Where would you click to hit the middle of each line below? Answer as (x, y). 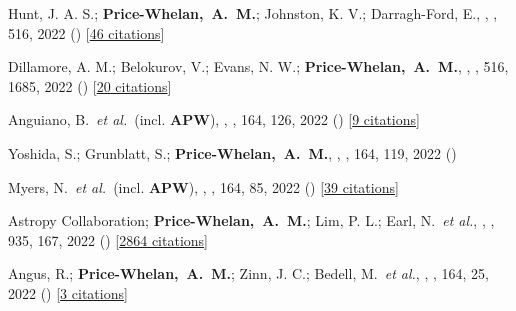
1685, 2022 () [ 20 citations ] (90, 85)
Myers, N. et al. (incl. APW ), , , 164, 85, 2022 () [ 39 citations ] (203, 186)
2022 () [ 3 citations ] (68, 292)
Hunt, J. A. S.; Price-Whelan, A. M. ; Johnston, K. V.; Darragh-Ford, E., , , (253, 13)
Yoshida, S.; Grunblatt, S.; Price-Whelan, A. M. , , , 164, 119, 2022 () (232, 152)
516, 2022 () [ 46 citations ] (86, 32)
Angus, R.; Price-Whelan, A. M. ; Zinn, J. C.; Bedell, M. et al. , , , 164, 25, (248, 273)
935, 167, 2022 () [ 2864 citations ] (108, 239)
